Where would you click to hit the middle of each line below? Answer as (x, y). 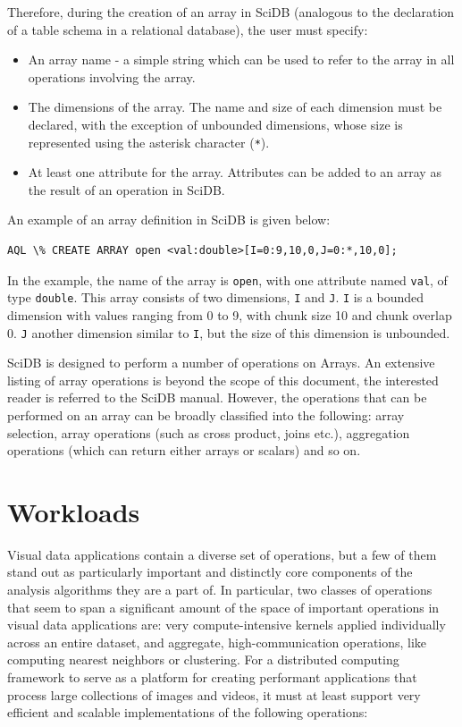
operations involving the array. (112, 76)
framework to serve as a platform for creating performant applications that (212, 677)
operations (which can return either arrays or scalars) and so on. (184, 450)
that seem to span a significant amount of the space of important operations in (223, 607)
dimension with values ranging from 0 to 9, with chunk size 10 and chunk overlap (230, 314)
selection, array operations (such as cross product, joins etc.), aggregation (209, 432)
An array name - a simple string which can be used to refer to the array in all (241, 59)
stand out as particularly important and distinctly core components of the (210, 572)
